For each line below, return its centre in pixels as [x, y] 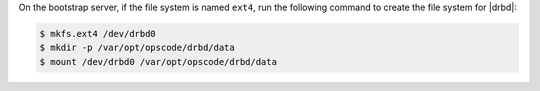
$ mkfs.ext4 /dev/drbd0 [98, 33]
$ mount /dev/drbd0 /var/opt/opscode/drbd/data [158, 61]
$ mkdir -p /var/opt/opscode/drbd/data [137, 48]
